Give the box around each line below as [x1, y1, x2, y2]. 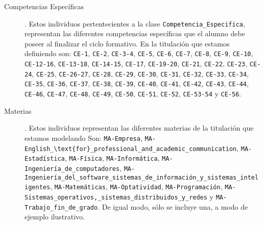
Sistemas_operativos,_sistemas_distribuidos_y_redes [25, 193, 207, 201]
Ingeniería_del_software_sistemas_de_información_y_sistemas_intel [25, 173, 259, 181]
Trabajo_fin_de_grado [25, 204, 98, 211]
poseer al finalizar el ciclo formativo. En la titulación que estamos [25, 38, 230, 48]
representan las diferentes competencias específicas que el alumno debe [25, 28, 245, 39]
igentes [25, 184, 51, 191]
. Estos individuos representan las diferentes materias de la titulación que [25, 122, 254, 133]
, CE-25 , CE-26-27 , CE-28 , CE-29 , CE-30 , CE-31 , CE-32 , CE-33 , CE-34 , [32, 68, 249, 79]
